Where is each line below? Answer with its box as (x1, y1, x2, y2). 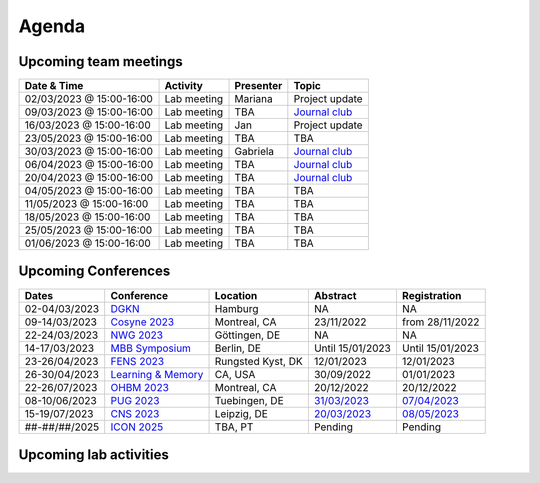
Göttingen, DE (214, 328, 281, 342)
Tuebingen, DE (214, 393, 284, 407)
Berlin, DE (214, 341, 262, 355)
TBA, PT (214, 420, 254, 434)
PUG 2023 (110, 393, 160, 407)
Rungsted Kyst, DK (214, 354, 304, 368)
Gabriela (234, 145, 275, 159)
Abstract (313, 288, 357, 302)
